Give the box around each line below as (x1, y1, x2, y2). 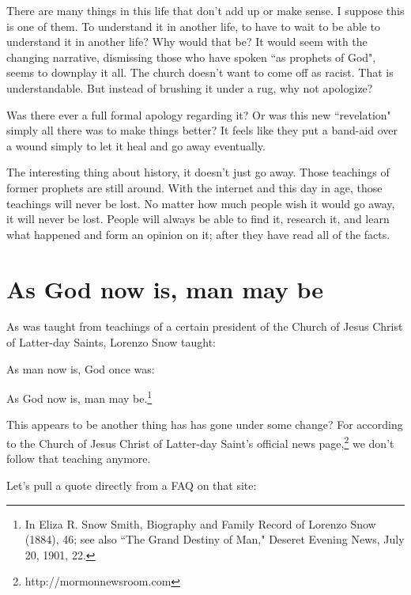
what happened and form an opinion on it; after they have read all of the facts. (6, 225, 390, 242)
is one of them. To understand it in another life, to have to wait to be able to (6, 17, 381, 34)
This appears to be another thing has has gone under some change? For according (6, 416, 403, 433)
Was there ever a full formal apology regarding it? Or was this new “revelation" (6, 106, 391, 123)
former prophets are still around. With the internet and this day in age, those (6, 179, 383, 195)
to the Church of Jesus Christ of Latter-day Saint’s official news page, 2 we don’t (6, 433, 394, 451)
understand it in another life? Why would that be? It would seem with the (6, 33, 368, 50)
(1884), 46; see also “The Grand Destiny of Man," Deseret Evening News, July (25, 531, 405, 548)
